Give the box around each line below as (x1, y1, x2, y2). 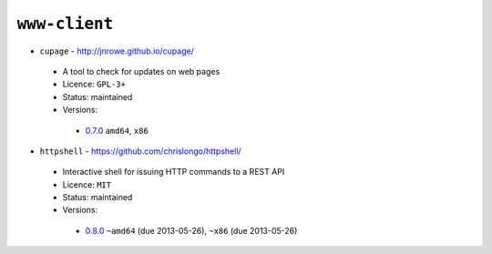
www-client (16, 14, 114, 34)
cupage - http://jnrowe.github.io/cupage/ (39, 46, 195, 56)
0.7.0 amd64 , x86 (85, 125, 149, 136)
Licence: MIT (62, 178, 112, 190)
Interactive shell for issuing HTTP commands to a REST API (62, 167, 285, 178)
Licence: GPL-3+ (62, 78, 127, 90)
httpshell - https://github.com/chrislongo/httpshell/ (39, 146, 241, 157)
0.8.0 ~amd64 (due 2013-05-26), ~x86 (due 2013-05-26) (85, 225, 298, 236)
